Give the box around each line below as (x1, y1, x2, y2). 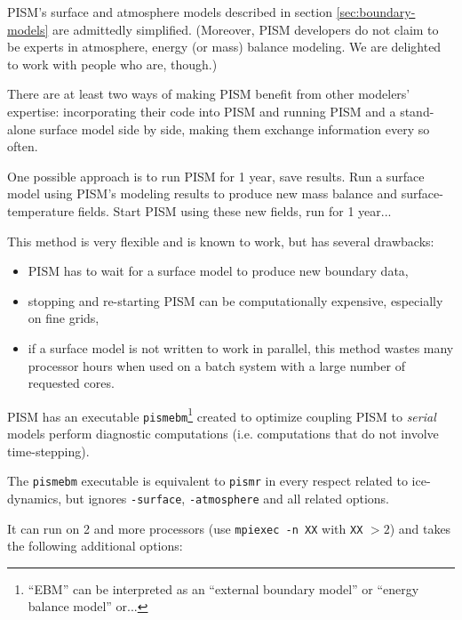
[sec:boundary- (336, 3, 416, 20)
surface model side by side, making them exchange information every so (39, 119, 430, 138)
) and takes (389, 519, 451, 537)
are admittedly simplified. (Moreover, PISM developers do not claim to (52, 20, 439, 38)
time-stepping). (7, 441, 90, 460)
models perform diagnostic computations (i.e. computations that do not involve (7, 424, 439, 442)
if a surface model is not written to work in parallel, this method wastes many (28, 338, 454, 357)
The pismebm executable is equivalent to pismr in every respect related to (7, 471, 408, 490)
